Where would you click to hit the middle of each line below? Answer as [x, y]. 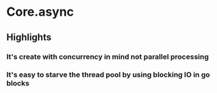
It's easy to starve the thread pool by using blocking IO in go [108, 75]
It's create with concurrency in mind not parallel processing [108, 57]
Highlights [29, 37]
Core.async [40, 12]
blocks [18, 83]
